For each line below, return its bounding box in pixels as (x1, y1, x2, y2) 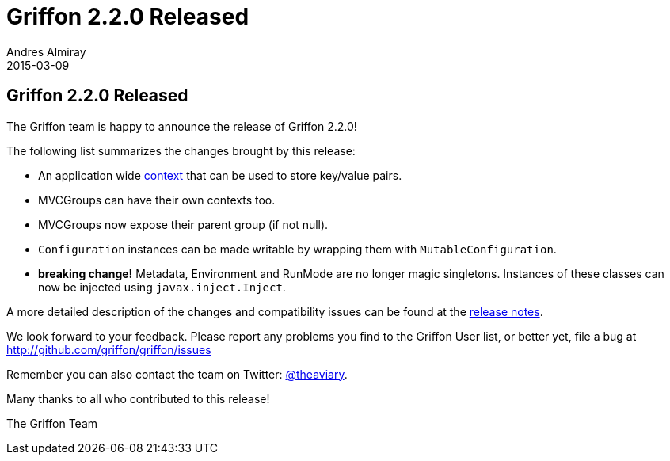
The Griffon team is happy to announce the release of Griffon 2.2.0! (6, 119, 357, 133)
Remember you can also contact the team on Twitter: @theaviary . (6, 367, 348, 381)
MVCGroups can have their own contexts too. (38, 192, 276, 207)
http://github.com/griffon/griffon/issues (6, 342, 211, 356)
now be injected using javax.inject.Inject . (38, 280, 286, 294)
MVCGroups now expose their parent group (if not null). (38, 217, 329, 231)
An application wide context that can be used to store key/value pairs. (38, 168, 402, 182)
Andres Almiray (6, 44, 86, 59)
